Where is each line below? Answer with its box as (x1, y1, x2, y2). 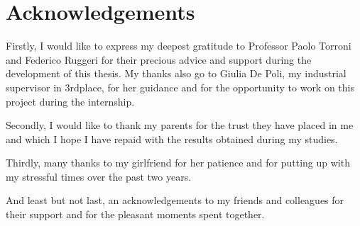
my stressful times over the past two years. (6, 169, 192, 183)
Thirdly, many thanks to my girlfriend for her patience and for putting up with (6, 155, 350, 170)
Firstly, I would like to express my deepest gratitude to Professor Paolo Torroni (6, 38, 351, 53)
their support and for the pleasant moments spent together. (6, 207, 265, 222)
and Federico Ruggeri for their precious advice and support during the (6, 52, 312, 67)
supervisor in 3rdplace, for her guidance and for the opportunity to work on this (6, 79, 355, 94)
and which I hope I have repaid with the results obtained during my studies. (6, 131, 338, 146)
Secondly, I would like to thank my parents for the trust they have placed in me (6, 118, 354, 132)
